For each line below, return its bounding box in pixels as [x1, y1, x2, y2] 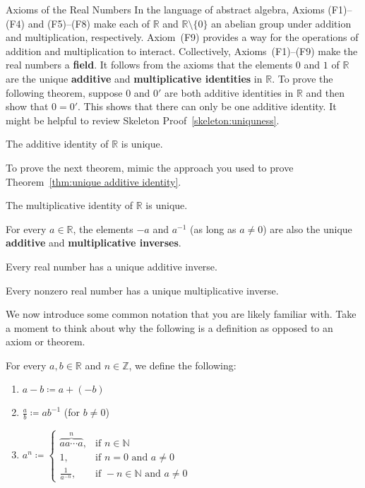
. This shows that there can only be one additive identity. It [78, 99, 337, 114]
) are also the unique [263, 221, 352, 236]
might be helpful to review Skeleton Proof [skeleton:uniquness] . [6, 112, 280, 127]
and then [306, 85, 345, 100]
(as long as [190, 221, 237, 236]
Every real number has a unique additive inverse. [6, 258, 217, 273]
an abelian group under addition [211, 16, 352, 30]
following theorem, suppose [6, 85, 123, 100]
